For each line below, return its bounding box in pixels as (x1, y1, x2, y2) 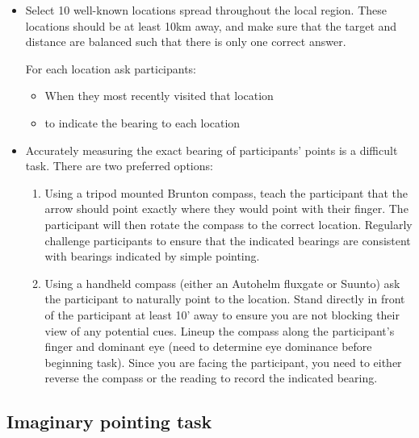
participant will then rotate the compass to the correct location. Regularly (44, 215, 413, 232)
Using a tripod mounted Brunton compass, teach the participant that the (44, 184, 408, 201)
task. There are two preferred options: (25, 157, 213, 174)
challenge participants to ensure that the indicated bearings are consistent (44, 232, 411, 248)
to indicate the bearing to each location (44, 114, 241, 131)
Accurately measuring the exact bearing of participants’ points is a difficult (25, 141, 398, 158)
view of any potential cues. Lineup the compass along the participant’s (44, 322, 395, 339)
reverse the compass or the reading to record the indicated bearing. (44, 369, 378, 386)
